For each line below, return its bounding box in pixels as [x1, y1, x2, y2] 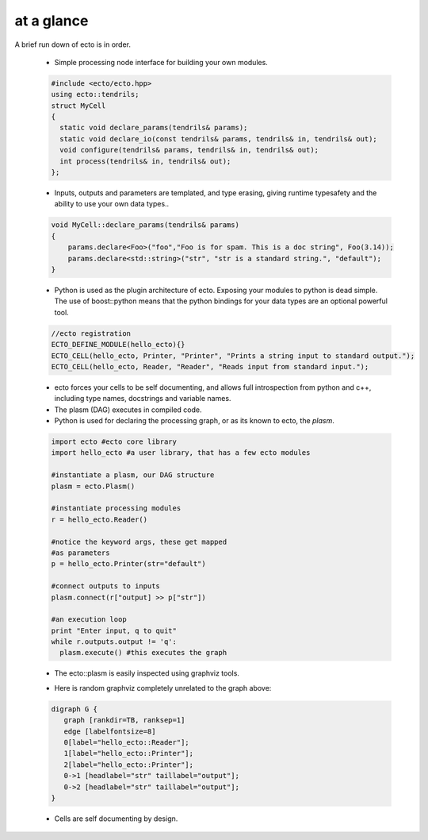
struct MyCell [51, 101, 106, 110]
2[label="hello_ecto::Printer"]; [63, 760, 194, 769]
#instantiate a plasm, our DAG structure [51, 471, 215, 480]
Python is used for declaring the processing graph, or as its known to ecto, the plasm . [54, 416, 334, 426]
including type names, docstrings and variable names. [54, 394, 231, 403]
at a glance [14, 12, 89, 29]
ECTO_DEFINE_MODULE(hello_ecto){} [51, 340, 185, 349]
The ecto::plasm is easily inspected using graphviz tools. [54, 669, 239, 678]
